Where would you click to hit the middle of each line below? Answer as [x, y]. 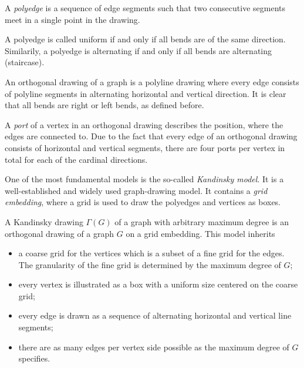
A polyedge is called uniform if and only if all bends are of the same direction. [145, 39]
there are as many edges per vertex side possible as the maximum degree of [154, 347]
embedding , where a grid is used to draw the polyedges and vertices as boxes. [143, 202]
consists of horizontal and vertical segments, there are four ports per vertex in [145, 147]
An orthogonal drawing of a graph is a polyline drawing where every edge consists [152, 81]
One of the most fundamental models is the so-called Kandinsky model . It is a [144, 179]
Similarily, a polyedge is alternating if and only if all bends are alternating [138, 50]
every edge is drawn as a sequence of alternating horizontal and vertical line [155, 315]
